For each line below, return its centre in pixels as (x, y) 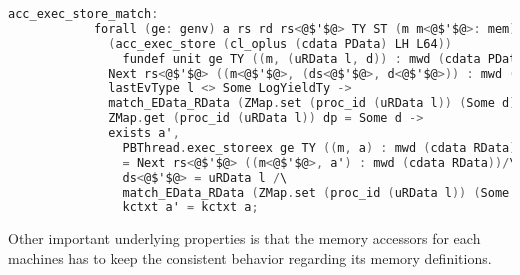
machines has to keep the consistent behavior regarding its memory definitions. (250, 257)
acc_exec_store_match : (83, 14)
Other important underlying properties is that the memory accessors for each (244, 238)
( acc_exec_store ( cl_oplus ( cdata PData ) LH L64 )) (280, 43)
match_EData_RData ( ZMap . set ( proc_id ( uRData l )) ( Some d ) (312, 103)
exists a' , (144, 133)
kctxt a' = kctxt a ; (190, 207)
